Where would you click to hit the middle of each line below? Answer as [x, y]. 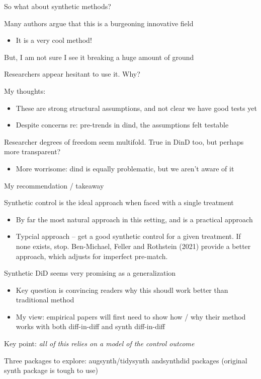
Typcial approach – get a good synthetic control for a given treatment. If [128, 236]
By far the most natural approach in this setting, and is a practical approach [134, 219]
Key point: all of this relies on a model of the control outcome [99, 343]
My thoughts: [25, 90]
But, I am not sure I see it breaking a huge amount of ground [99, 57]
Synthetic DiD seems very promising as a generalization [90, 273]
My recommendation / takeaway [54, 185]
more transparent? [32, 151]
